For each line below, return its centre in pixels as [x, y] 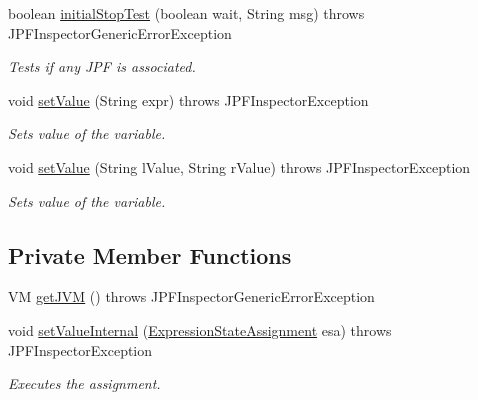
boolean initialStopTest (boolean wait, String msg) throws [186, 13]
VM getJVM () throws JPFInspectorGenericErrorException [191, 296]
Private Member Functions [150, 254]
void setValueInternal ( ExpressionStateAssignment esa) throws [200, 329]
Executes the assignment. [84, 383]
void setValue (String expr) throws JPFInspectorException [188, 99]
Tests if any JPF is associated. [102, 66]
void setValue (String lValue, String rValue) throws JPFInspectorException [239, 166]
